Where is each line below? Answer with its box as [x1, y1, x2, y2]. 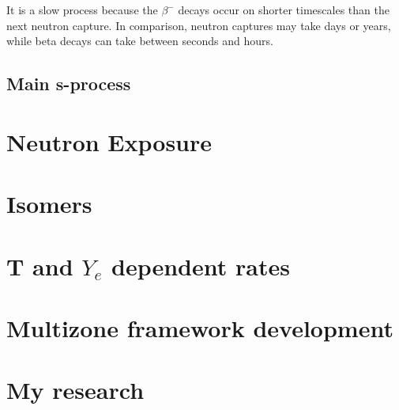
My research [6, 374, 145, 406]
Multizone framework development [6, 311, 393, 344]
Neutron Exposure [6, 125, 213, 158]
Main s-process [6, 71, 131, 96]
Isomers [6, 188, 92, 220]
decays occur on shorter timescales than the [178, 2, 390, 17]
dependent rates [111, 249, 290, 282]
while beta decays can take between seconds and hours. [6, 32, 273, 49]
